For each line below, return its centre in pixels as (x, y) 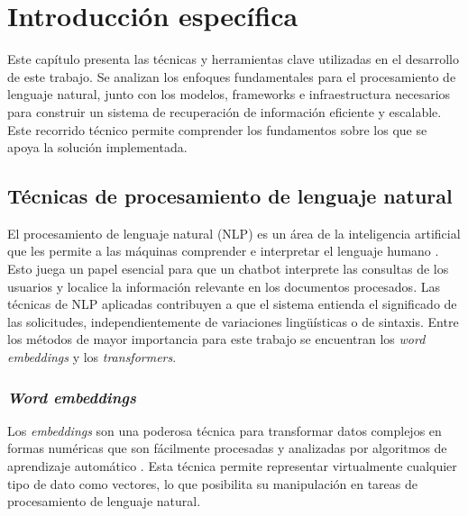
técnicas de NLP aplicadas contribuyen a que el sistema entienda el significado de (232, 304)
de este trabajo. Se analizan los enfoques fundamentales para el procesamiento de (232, 76)
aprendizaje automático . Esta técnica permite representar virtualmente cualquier (232, 466)
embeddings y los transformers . (92, 357)
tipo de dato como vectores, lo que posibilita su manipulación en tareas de (212, 483)
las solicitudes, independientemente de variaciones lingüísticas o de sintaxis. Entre (233, 321)
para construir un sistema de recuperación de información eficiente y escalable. (225, 111)
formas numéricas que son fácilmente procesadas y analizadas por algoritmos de (227, 448)
